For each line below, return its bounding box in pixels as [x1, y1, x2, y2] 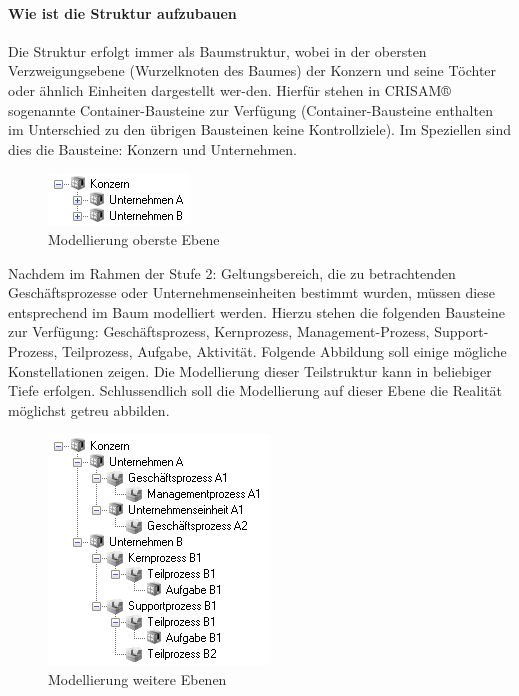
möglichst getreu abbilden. [8, 399, 170, 420]
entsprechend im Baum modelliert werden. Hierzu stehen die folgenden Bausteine [8, 301, 505, 322]
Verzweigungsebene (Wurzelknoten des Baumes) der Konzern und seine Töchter [8, 60, 497, 81]
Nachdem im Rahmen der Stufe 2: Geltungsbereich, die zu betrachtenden [8, 262, 456, 283]
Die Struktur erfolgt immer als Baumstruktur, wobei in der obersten [8, 40, 427, 61]
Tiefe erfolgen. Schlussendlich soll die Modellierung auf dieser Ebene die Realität [8, 380, 502, 401]
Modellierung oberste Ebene [48, 228, 220, 249]
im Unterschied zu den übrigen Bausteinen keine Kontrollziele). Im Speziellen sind [8, 119, 511, 140]
